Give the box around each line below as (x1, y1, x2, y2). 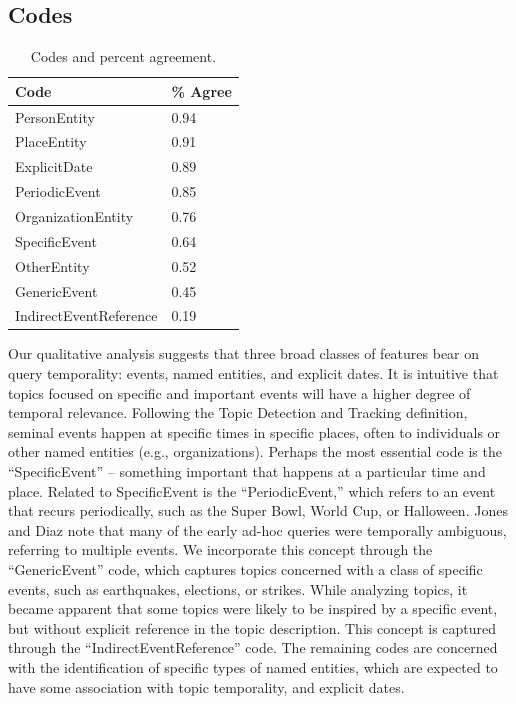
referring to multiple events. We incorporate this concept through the (8, 539, 433, 560)
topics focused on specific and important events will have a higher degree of (8, 382, 471, 403)
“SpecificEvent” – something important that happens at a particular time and (8, 461, 486, 482)
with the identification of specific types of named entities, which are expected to (8, 656, 498, 677)
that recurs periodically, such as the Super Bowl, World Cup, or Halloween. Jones (8, 500, 508, 521)
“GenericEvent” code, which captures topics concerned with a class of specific (8, 559, 483, 580)
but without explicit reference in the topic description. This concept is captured (8, 617, 497, 638)
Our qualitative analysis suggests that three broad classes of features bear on (8, 343, 480, 364)
